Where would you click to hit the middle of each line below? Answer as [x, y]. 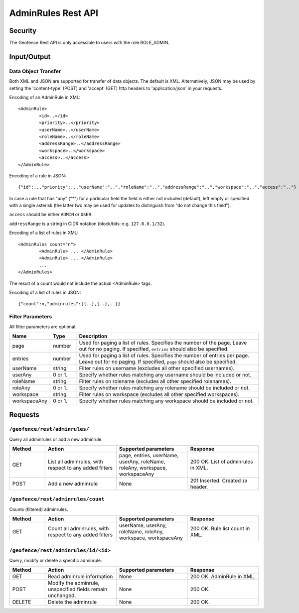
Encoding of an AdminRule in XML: [45, 97]
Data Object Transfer [35, 71]
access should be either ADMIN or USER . [51, 215]
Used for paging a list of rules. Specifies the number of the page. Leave [163, 343]
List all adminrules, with [75, 462]
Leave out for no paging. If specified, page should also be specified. [158, 362]
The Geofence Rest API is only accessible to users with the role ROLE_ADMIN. [89, 43]
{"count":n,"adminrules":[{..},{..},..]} [69, 304]
